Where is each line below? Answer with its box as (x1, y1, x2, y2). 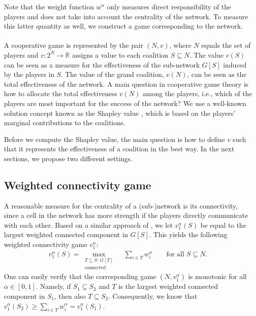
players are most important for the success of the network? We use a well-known (4, 98, 247, 108)
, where (169, 40, 192, 50)
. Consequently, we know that (108, 290, 197, 301)
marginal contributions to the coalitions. (4, 117, 126, 128)
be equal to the (200, 219, 246, 230)
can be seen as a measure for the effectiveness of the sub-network (4, 59, 200, 70)
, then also (54, 290, 86, 301)
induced (223, 59, 247, 70)
